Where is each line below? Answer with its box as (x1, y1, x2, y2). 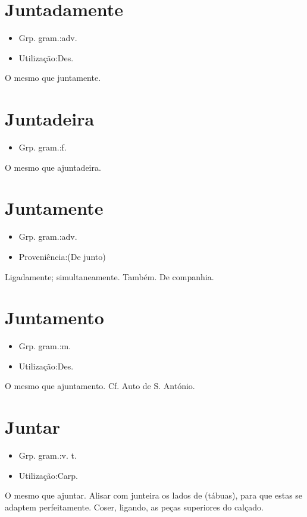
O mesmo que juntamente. (5, 71, 101, 84)
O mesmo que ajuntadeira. (5, 161, 101, 173)
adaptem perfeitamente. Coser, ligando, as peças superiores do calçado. (5, 500, 264, 513)
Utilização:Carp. (18, 469, 79, 481)
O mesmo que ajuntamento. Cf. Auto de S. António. (5, 380, 195, 392)
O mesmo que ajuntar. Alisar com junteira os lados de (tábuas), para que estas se (5, 489, 303, 502)
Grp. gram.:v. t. (18, 449, 77, 462)
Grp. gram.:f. (18, 141, 67, 153)
